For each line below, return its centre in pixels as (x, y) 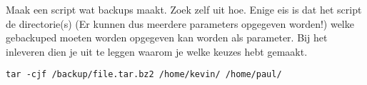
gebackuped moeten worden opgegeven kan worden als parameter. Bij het (167, 37)
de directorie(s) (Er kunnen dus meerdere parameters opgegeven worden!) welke (180, 23)
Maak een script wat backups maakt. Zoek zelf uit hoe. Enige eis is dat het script (184, 9)
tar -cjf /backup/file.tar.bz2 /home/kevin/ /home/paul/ (144, 75)
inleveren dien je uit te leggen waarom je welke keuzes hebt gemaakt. (157, 51)
